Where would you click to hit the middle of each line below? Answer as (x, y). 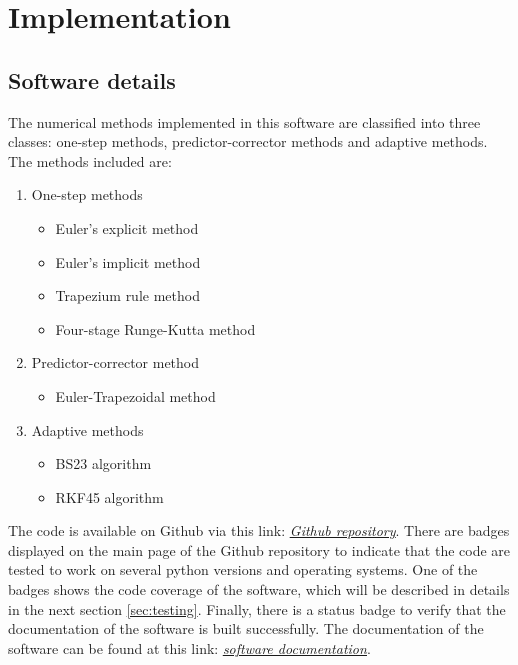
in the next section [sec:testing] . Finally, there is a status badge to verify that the (257, 608)
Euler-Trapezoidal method (135, 395)
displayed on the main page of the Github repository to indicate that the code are (259, 549)
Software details (92, 79)
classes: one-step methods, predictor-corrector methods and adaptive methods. (248, 141)
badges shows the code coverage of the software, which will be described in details (259, 589)
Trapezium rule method (127, 295)
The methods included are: (90, 160)
